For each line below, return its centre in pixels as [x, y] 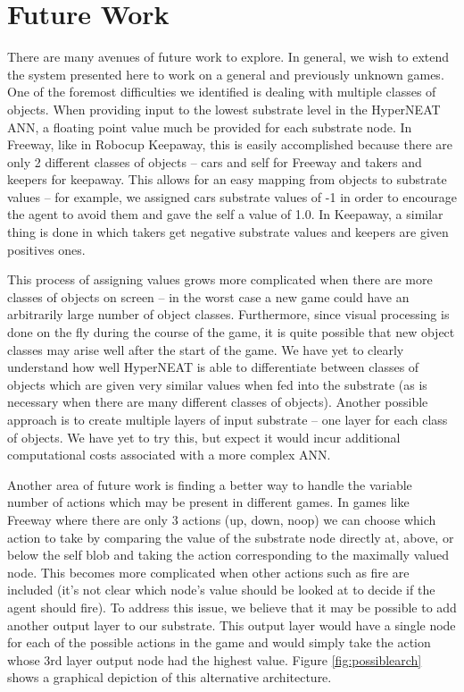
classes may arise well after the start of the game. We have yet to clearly [206, 349]
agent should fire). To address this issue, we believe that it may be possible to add [232, 607]
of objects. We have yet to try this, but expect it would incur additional [204, 437]
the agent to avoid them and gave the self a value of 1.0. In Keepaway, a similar [225, 214]
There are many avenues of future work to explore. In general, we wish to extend [228, 57]
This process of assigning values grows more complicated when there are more [220, 279]
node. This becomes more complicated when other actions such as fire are [208, 572]
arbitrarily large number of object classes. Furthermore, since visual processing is [228, 314]
